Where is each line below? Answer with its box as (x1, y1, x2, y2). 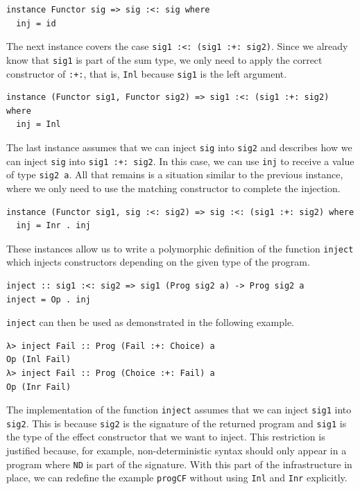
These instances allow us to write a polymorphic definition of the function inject (6, 241, 354, 255)
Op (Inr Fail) (6, 381, 71, 392)
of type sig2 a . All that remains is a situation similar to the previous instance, (6, 167, 343, 182)
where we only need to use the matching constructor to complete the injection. (6, 180, 341, 195)
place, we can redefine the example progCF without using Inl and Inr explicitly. (6, 470, 348, 485)
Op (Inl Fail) (6, 354, 71, 365)
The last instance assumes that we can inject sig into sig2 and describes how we (6, 139, 352, 154)
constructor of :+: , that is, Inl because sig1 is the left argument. (6, 66, 287, 80)
